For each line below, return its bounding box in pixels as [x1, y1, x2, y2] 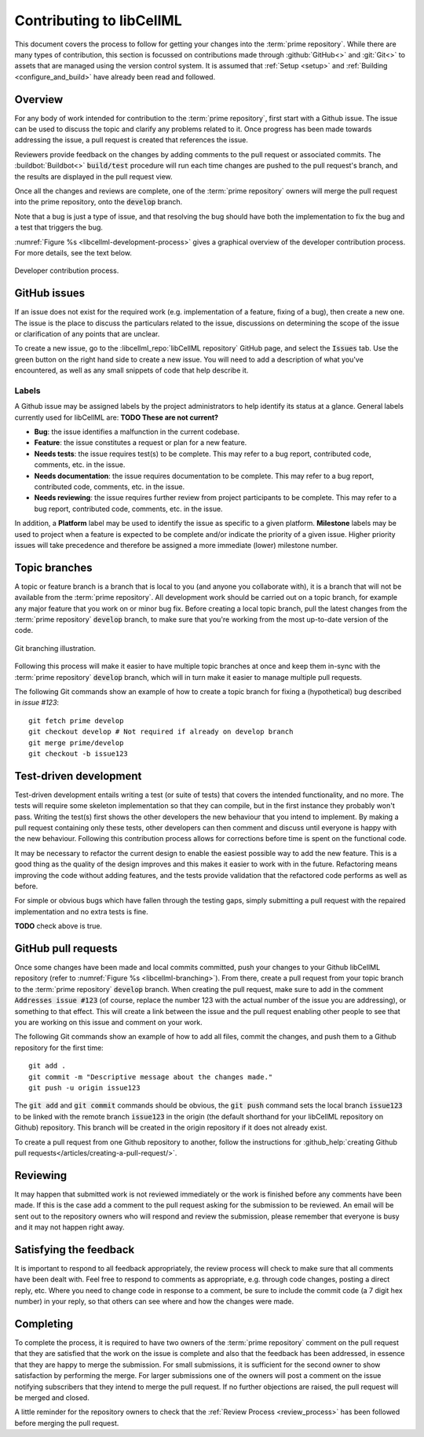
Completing [14, 1317, 74, 1330]
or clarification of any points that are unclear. [14, 329, 160, 338]
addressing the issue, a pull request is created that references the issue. [14, 135, 249, 145]
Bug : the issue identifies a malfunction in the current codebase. [34, 427, 239, 436]
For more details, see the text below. [14, 248, 133, 257]
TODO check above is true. [14, 921, 102, 931]
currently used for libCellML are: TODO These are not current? [14, 413, 219, 422]
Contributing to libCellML [14, 12, 182, 29]
